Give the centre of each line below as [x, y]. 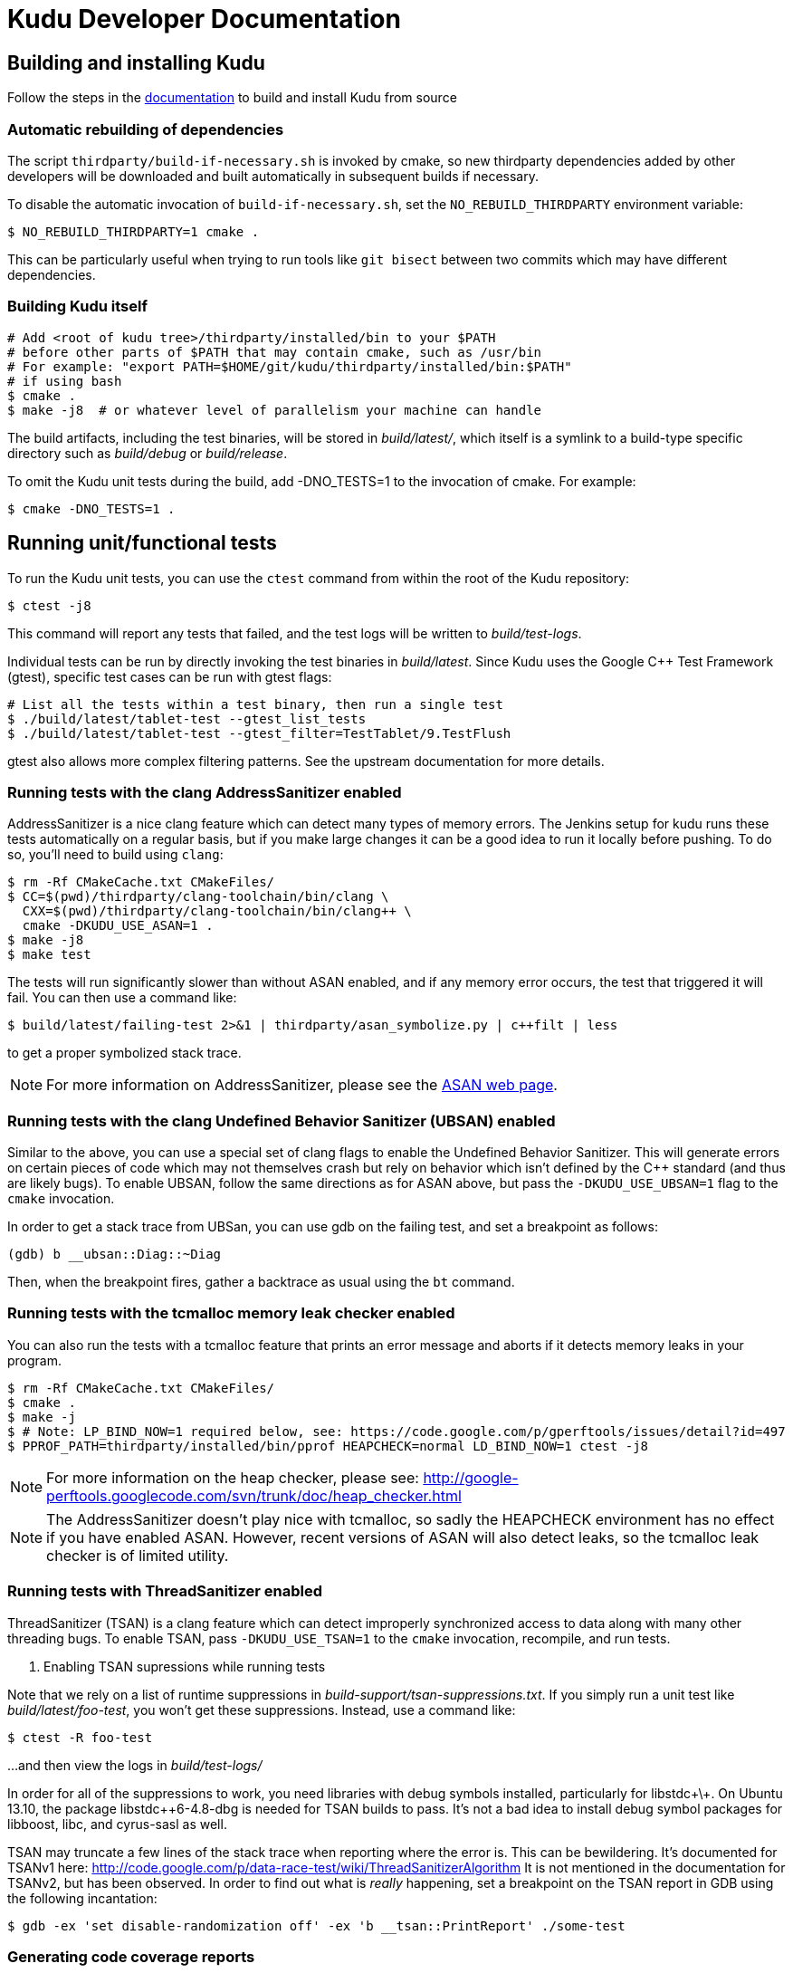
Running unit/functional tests [142, 543]
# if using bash [65, 381]
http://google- [471, 1477]
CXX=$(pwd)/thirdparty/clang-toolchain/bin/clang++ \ [217, 911]
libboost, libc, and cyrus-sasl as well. [117, 1824]
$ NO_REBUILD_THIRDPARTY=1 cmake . [134, 231]
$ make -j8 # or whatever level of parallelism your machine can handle [275, 410]
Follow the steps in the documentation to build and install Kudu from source [232, 98]
